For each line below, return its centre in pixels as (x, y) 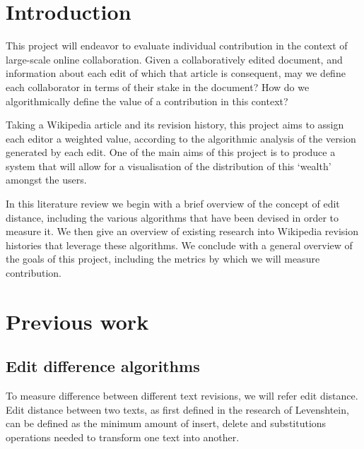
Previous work (77, 321)
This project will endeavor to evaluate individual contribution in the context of (177, 46)
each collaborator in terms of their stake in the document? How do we (158, 86)
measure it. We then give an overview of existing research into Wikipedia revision (182, 231)
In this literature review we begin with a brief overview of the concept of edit (173, 204)
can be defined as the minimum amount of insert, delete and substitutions (166, 423)
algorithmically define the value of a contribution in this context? (147, 101)
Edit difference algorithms (103, 366)
